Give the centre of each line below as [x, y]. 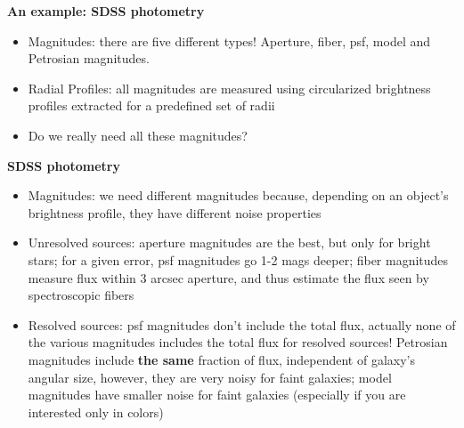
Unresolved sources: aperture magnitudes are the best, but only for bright [229, 242]
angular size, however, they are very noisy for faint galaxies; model [210, 377]
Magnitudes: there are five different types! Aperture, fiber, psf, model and [229, 40]
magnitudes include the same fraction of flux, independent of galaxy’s [221, 359]
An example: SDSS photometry [106, 11]
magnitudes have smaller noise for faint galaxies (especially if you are [217, 395]
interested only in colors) [96, 412]
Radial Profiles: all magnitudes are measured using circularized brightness [229, 88]
